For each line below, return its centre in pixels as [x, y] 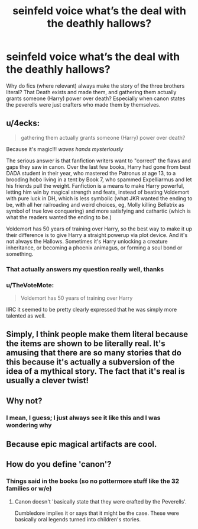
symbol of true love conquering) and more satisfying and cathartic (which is [98, 211]
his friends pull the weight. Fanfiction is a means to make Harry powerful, [95, 185]
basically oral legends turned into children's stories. [78, 519]
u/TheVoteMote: [30, 285]
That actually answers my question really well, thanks [85, 269]
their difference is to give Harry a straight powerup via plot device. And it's [97, 235]
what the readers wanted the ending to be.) [59, 217]
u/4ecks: [23, 124]
